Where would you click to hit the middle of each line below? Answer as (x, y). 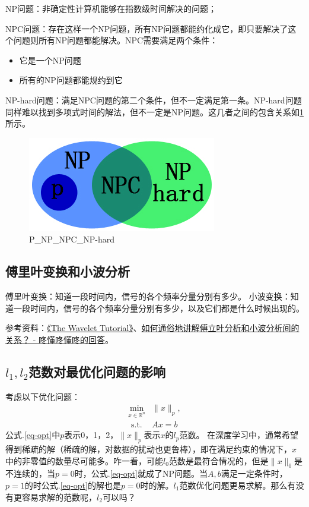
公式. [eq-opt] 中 (33, 435)
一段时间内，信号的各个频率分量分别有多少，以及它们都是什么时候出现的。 (159, 308)
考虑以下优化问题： (43, 396)
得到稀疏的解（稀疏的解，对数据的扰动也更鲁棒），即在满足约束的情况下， (149, 448)
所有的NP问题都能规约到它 (71, 80)
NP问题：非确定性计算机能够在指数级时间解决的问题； (111, 8)
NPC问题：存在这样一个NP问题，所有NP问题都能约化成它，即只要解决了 (147, 28)
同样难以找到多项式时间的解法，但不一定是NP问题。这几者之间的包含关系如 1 (155, 111)
